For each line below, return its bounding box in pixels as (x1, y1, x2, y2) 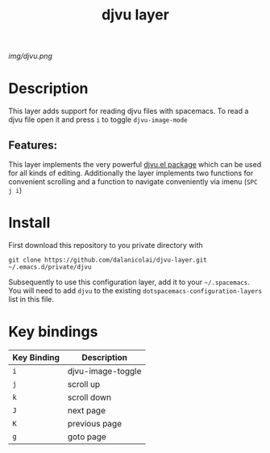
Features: (8, 138, 58, 152)
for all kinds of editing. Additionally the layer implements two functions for (8, 168, 254, 178)
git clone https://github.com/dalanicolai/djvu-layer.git (8, 256, 207, 264)
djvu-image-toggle (67, 365, 142, 376)
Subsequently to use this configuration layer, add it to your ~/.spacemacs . (8, 277, 250, 287)
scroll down (67, 392, 112, 403)
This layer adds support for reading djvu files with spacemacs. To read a (8, 107, 249, 116)
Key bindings (8, 323, 98, 341)
